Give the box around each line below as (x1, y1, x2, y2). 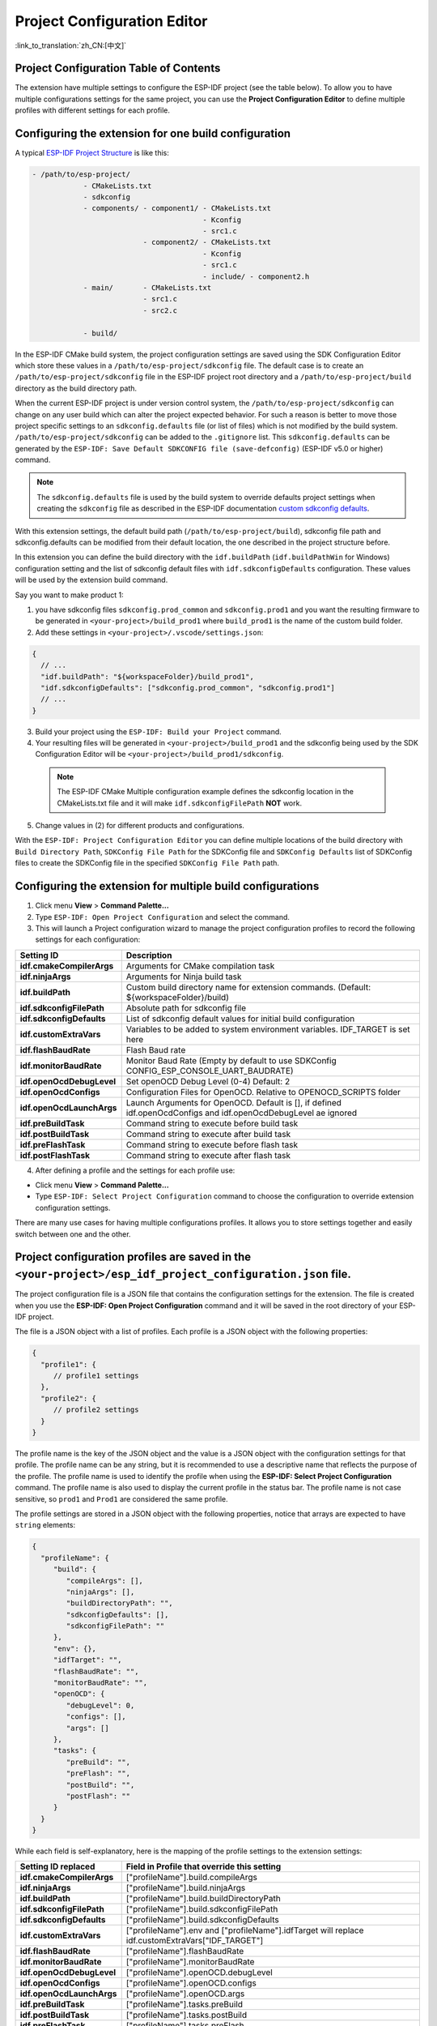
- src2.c (142, 306, 178, 315)
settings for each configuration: (35, 934, 141, 944)
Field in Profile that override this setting (125, 1861, 282, 1872)
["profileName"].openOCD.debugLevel (125, 1967, 273, 1978)
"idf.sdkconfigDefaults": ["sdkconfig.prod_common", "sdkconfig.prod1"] (40, 683, 336, 692)
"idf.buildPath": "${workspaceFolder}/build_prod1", (40, 672, 254, 681)
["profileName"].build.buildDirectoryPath (125, 1893, 281, 1904)
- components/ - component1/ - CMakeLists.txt (83, 203, 271, 213)
